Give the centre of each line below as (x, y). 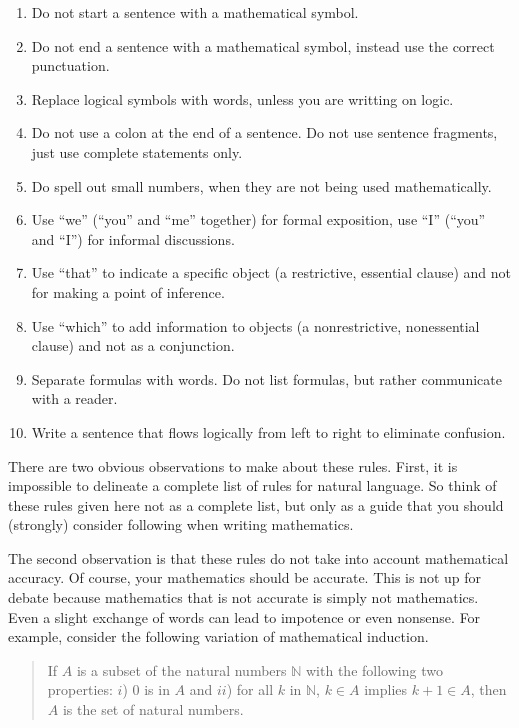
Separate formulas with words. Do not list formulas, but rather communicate (266, 378)
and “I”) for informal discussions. (133, 238)
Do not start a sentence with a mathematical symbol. (195, 12)
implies (386, 689)
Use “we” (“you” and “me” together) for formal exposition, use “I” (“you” (258, 219)
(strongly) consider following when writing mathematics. (181, 524)
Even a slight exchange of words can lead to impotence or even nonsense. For (244, 616)
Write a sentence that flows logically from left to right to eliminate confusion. (268, 431)
